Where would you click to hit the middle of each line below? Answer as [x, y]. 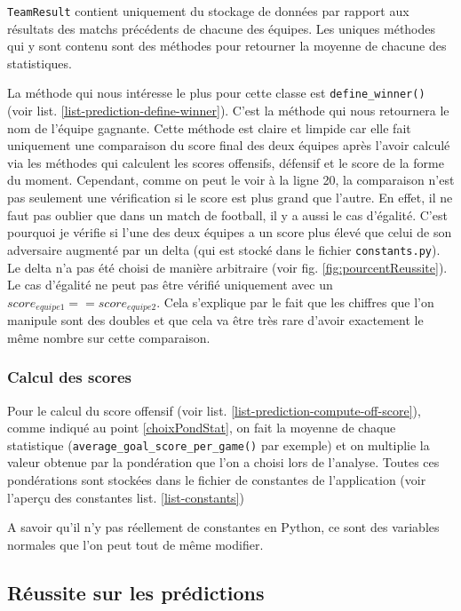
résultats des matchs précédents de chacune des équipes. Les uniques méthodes [222, 28]
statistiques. [40, 63]
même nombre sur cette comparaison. [109, 337]
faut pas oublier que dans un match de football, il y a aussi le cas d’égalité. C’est [227, 214]
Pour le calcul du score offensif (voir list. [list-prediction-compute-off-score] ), [214, 410]
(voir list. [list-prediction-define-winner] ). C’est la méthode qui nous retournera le [228, 111]
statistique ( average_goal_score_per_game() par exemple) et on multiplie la [219, 444]
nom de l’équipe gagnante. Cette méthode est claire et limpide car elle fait [209, 127]
